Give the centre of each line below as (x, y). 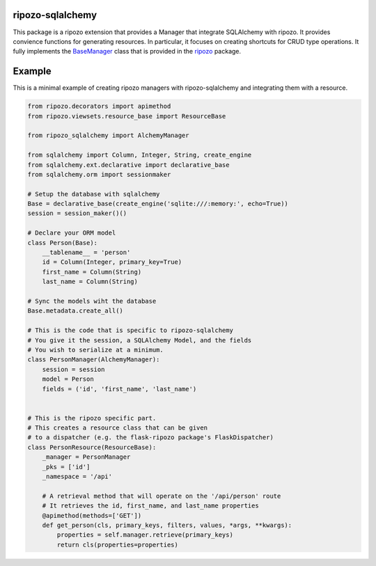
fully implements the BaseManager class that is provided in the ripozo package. (127, 52)
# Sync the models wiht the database (92, 301)
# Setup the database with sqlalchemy (94, 194)
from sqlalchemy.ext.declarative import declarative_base (128, 165)
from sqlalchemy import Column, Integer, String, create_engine (140, 155)
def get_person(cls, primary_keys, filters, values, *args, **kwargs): (167, 525)
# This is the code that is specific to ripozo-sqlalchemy (130, 330)
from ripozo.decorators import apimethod (99, 107)
